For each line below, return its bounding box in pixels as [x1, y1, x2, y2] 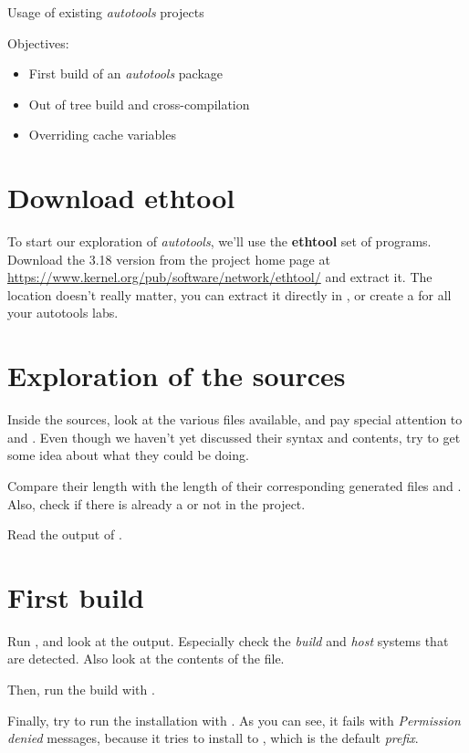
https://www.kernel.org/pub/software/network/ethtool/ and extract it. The [7, 267, 433, 287]
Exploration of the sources [7, 357, 346, 394]
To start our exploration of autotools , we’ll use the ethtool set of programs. [7, 232, 432, 251]
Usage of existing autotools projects [7, 3, 204, 21]
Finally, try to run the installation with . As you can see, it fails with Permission [7, 710, 461, 729]
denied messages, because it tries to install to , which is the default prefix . [7, 728, 419, 748]
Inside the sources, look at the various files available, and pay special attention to [7, 410, 463, 429]
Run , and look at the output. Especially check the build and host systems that [7, 631, 449, 650]
